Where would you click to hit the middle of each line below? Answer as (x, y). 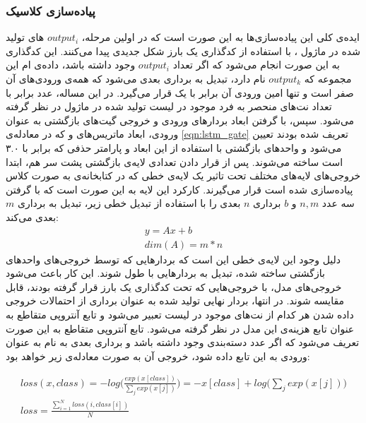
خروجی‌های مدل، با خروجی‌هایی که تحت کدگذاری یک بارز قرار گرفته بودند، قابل (174, 286)
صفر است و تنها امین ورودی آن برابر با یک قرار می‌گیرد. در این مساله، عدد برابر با (180, 92)
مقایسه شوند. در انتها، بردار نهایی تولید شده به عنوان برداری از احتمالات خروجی (175, 300)
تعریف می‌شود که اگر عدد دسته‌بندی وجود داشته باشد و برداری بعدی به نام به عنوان (183, 342)
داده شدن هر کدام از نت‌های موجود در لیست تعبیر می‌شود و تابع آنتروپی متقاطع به (180, 314)
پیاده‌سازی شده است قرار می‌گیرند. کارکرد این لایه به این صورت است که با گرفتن (179, 189)
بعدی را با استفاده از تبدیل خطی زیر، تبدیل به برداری (129, 203)
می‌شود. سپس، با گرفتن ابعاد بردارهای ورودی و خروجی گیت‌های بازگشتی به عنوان (180, 120)
